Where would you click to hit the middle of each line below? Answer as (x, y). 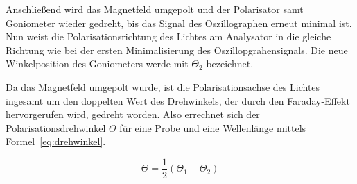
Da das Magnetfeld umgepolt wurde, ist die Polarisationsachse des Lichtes (163, 86)
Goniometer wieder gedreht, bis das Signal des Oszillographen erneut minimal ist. (179, 23)
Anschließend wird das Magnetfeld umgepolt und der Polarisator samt (155, 9)
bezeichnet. (230, 64)
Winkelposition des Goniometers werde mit (97, 64)
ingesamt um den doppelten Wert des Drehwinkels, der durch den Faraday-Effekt (178, 100)
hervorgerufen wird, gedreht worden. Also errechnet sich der (133, 114)
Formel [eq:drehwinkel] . (56, 141)
